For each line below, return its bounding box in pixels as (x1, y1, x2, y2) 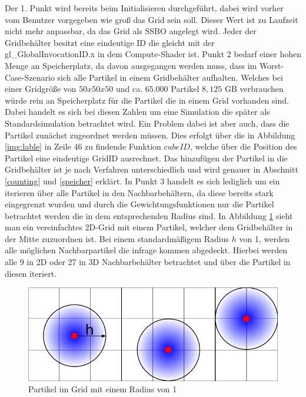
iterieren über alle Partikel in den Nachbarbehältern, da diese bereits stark (5, 186, 274, 198)
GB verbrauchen (224, 82, 284, 95)
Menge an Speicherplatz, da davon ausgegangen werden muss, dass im (5, 59, 257, 71)
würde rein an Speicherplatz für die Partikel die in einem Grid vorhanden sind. (5, 94, 289, 106)
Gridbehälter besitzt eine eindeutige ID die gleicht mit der (5, 36, 215, 48)
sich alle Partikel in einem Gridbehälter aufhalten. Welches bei (57, 71, 283, 83)
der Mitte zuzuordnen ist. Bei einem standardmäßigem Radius (5, 232, 229, 244)
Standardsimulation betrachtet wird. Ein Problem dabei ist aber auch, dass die (5, 117, 290, 129)
